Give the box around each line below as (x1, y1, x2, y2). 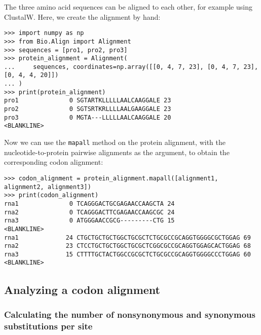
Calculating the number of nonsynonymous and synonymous (4, 308, 255, 320)
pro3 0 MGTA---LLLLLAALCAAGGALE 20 (4, 114, 171, 121)
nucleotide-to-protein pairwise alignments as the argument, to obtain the (4, 146, 230, 157)
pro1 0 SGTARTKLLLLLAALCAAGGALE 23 (4, 97, 171, 104)
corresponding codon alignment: (4, 157, 103, 167)
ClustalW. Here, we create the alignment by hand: (4, 11, 161, 22)
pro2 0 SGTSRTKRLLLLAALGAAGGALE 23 (4, 105, 171, 113)
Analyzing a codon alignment (4, 281, 160, 297)
